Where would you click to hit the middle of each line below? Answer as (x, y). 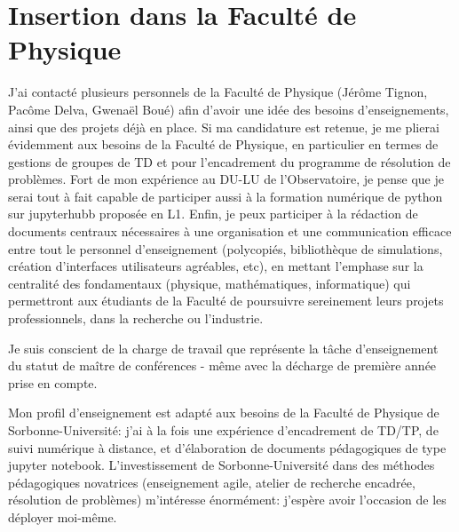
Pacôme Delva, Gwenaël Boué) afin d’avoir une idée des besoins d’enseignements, (229, 109)
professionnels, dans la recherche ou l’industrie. (136, 318)
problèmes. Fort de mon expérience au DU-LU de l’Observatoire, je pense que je (226, 179)
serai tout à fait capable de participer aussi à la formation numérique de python (226, 196)
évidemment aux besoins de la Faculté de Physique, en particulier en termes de (223, 144)
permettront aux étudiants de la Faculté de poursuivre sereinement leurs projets (226, 301)
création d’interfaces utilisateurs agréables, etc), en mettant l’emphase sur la (216, 266)
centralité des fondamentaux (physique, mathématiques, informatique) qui (210, 283)
